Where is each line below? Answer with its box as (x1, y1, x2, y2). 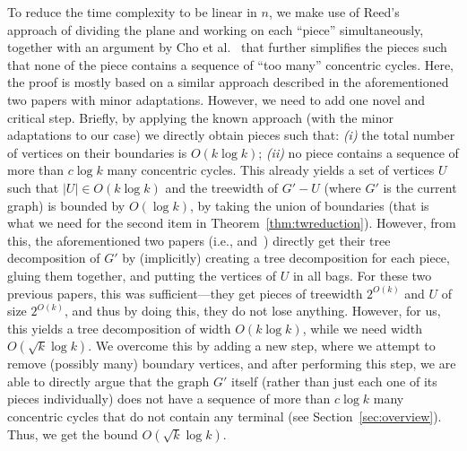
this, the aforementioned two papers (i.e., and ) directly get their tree (7, 230, 391, 249)
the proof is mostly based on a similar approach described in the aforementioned (7, 73, 449, 91)
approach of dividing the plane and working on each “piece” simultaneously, (7, 20, 424, 39)
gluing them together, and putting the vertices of (7, 265, 277, 284)
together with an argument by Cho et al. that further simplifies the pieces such (7, 38, 447, 56)
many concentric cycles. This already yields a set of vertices (107, 160, 435, 179)
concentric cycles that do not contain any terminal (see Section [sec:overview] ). (7, 407, 442, 426)
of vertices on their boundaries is (7, 143, 187, 161)
